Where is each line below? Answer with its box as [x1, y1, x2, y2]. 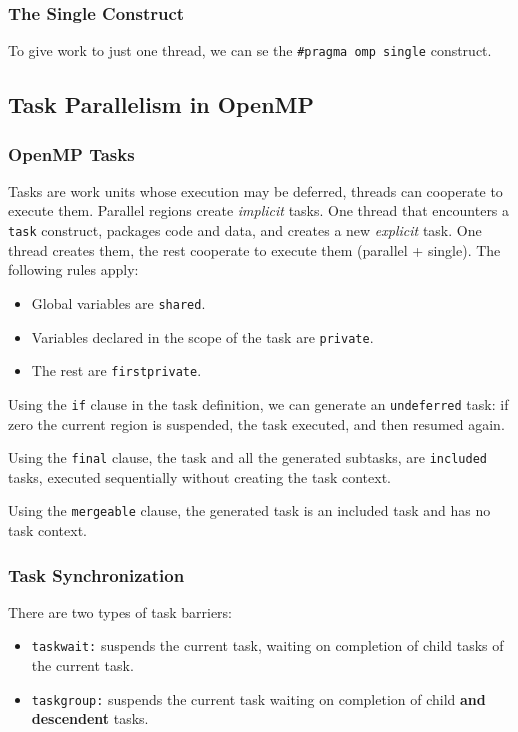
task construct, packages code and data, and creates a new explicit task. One [8, 220, 482, 241]
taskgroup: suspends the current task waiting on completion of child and [31, 688, 486, 709]
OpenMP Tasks [8, 141, 135, 166]
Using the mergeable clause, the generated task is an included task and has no [8, 500, 491, 521]
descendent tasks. [31, 708, 149, 729]
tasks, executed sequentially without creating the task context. [8, 466, 391, 487]
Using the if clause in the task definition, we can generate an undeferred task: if [8, 393, 509, 414]
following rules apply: [8, 259, 139, 280]
